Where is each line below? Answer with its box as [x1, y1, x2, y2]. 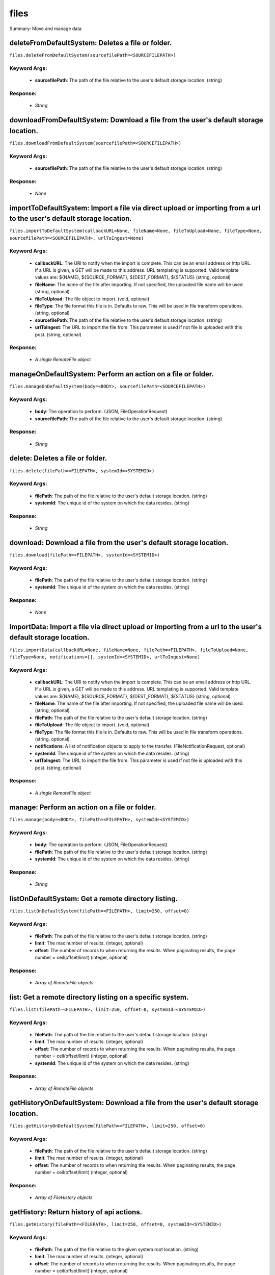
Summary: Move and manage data [9, 25, 81, 32]
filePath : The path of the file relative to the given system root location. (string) [35, 1246, 199, 1252]
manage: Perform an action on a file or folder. [9, 803, 156, 812]
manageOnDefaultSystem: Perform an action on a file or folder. [9, 370, 214, 378]
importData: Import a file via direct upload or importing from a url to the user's [9, 622, 262, 631]
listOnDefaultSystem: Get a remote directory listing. [9, 894, 178, 903]
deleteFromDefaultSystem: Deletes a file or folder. [9, 39, 172, 47]
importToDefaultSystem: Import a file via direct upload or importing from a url [9, 203, 261, 212]
